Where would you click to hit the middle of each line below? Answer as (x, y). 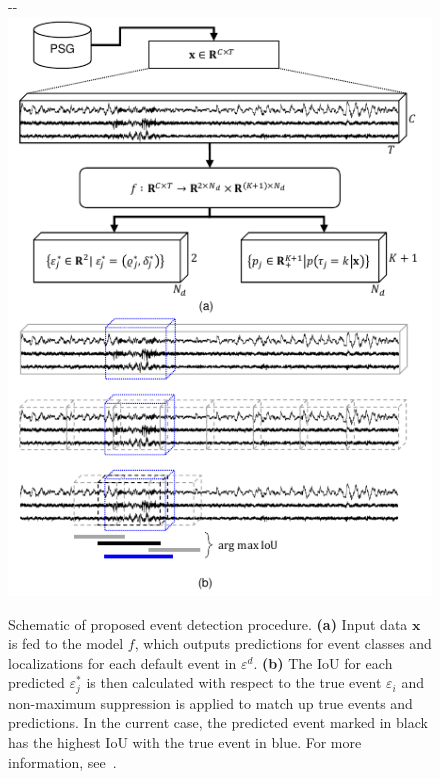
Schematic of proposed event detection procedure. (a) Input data (208, 623)
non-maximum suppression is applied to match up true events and (210, 702)
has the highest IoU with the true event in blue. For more (185, 742)
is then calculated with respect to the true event (234, 682)
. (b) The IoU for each (323, 662)
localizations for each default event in (122, 662)
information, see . (62, 761)
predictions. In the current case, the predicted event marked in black (218, 722)
